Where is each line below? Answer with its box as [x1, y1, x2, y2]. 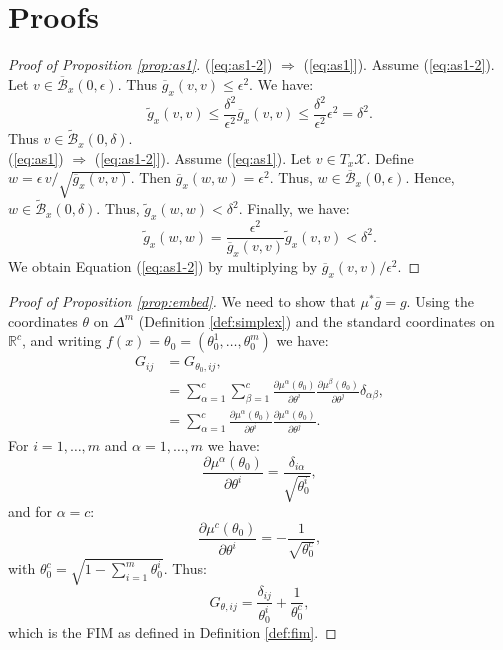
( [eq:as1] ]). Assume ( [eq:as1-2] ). [303, 54, 495, 75]
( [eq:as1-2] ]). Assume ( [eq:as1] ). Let [94, 147, 312, 168]
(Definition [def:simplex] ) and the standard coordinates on [138, 310, 495, 331]
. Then [130, 167, 172, 188]
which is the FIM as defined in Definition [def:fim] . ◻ [8, 622, 337, 643]
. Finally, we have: [238, 198, 350, 219]
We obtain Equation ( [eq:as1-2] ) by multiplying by [8, 256, 318, 277]
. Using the [406, 291, 474, 311]
